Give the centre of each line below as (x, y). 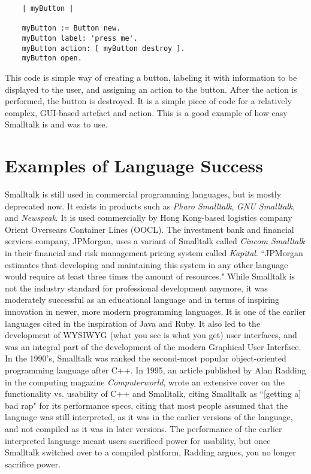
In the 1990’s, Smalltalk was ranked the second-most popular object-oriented (146, 358)
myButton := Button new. (71, 28)
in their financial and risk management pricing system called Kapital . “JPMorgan (154, 253)
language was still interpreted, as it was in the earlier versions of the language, (149, 417)
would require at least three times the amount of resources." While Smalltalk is (150, 276)
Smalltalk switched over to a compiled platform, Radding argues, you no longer (150, 452)
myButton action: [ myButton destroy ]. (103, 48)
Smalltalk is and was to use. (56, 124)
